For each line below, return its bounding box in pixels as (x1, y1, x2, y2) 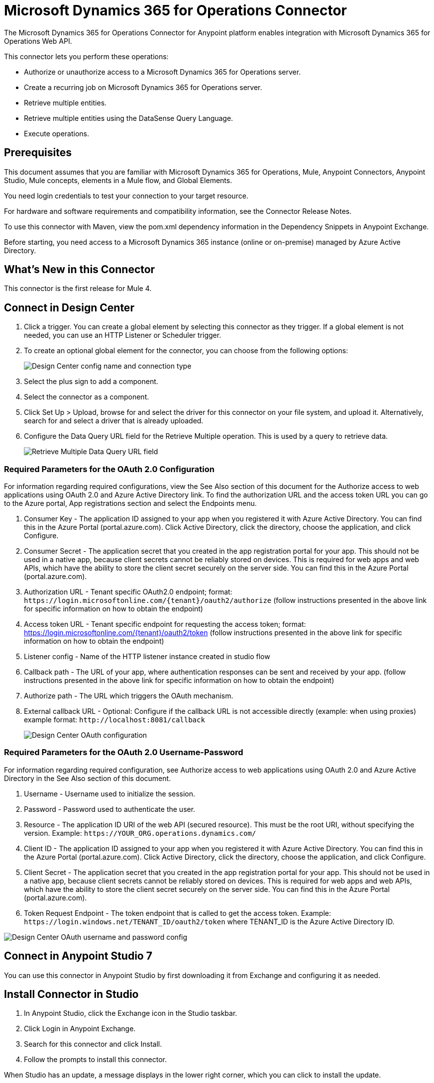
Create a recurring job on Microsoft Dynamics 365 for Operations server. (24, 83, 262, 92)
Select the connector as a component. (24, 393, 149, 401)
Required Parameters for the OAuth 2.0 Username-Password (4, 747, 243, 758)
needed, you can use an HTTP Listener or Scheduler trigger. (24, 331, 221, 340)
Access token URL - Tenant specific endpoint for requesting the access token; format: (24, 620, 306, 629)
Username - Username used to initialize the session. (24, 789, 196, 798)
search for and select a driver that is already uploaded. (24, 416, 204, 425)
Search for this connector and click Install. (24, 1040, 162, 1049)
